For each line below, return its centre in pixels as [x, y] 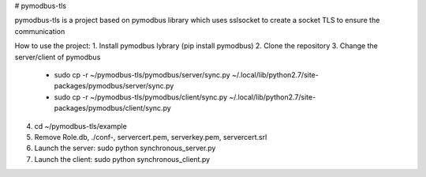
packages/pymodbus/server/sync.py [114, 86]
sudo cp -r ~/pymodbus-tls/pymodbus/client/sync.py [141, 97]
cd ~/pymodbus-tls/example [81, 126]
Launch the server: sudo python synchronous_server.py [125, 148]
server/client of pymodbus [58, 57]
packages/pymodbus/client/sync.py [112, 108]
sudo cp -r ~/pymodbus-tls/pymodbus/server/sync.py [142, 74]
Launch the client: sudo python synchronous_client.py [122, 159]
